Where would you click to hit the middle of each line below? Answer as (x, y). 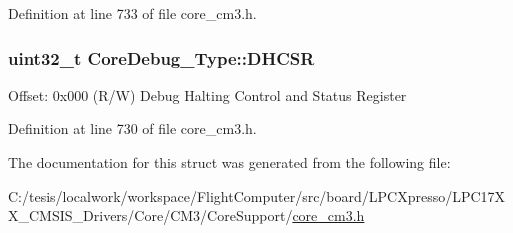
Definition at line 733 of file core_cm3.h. (132, 13)
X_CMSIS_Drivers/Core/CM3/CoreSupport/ (150, 215)
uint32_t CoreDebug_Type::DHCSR (161, 57)
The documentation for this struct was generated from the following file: (229, 162)
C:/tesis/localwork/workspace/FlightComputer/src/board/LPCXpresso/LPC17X (257, 195)
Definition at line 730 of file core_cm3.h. (132, 128)
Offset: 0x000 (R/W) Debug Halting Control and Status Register (207, 94)
